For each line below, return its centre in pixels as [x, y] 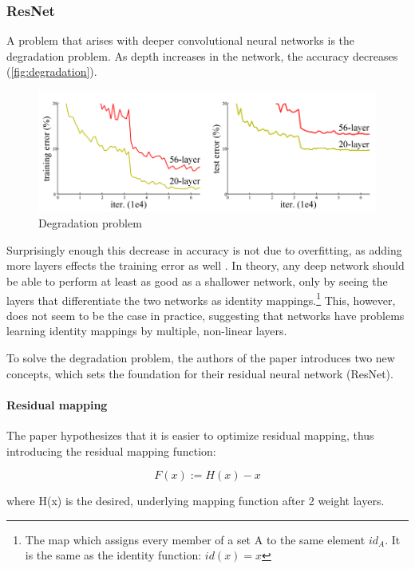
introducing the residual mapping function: [111, 450]
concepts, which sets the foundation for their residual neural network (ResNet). [200, 373]
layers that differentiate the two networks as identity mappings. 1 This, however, [201, 298]
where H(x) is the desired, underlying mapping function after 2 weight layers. [196, 501]
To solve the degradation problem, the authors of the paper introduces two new [201, 357]
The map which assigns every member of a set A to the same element [195, 539]
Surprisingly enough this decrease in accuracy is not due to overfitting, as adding [204, 249]
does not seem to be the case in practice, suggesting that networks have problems [206, 315]
